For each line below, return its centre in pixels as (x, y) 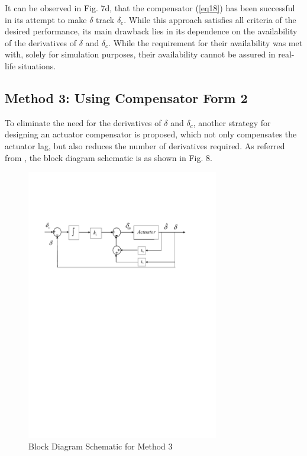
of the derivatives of (41, 42)
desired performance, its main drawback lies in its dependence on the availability (151, 31)
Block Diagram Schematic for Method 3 (101, 446)
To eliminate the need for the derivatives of (83, 122)
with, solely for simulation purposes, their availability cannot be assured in (140, 54)
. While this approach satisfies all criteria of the (210, 19)
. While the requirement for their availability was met (206, 42)
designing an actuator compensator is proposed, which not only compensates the (151, 134)
